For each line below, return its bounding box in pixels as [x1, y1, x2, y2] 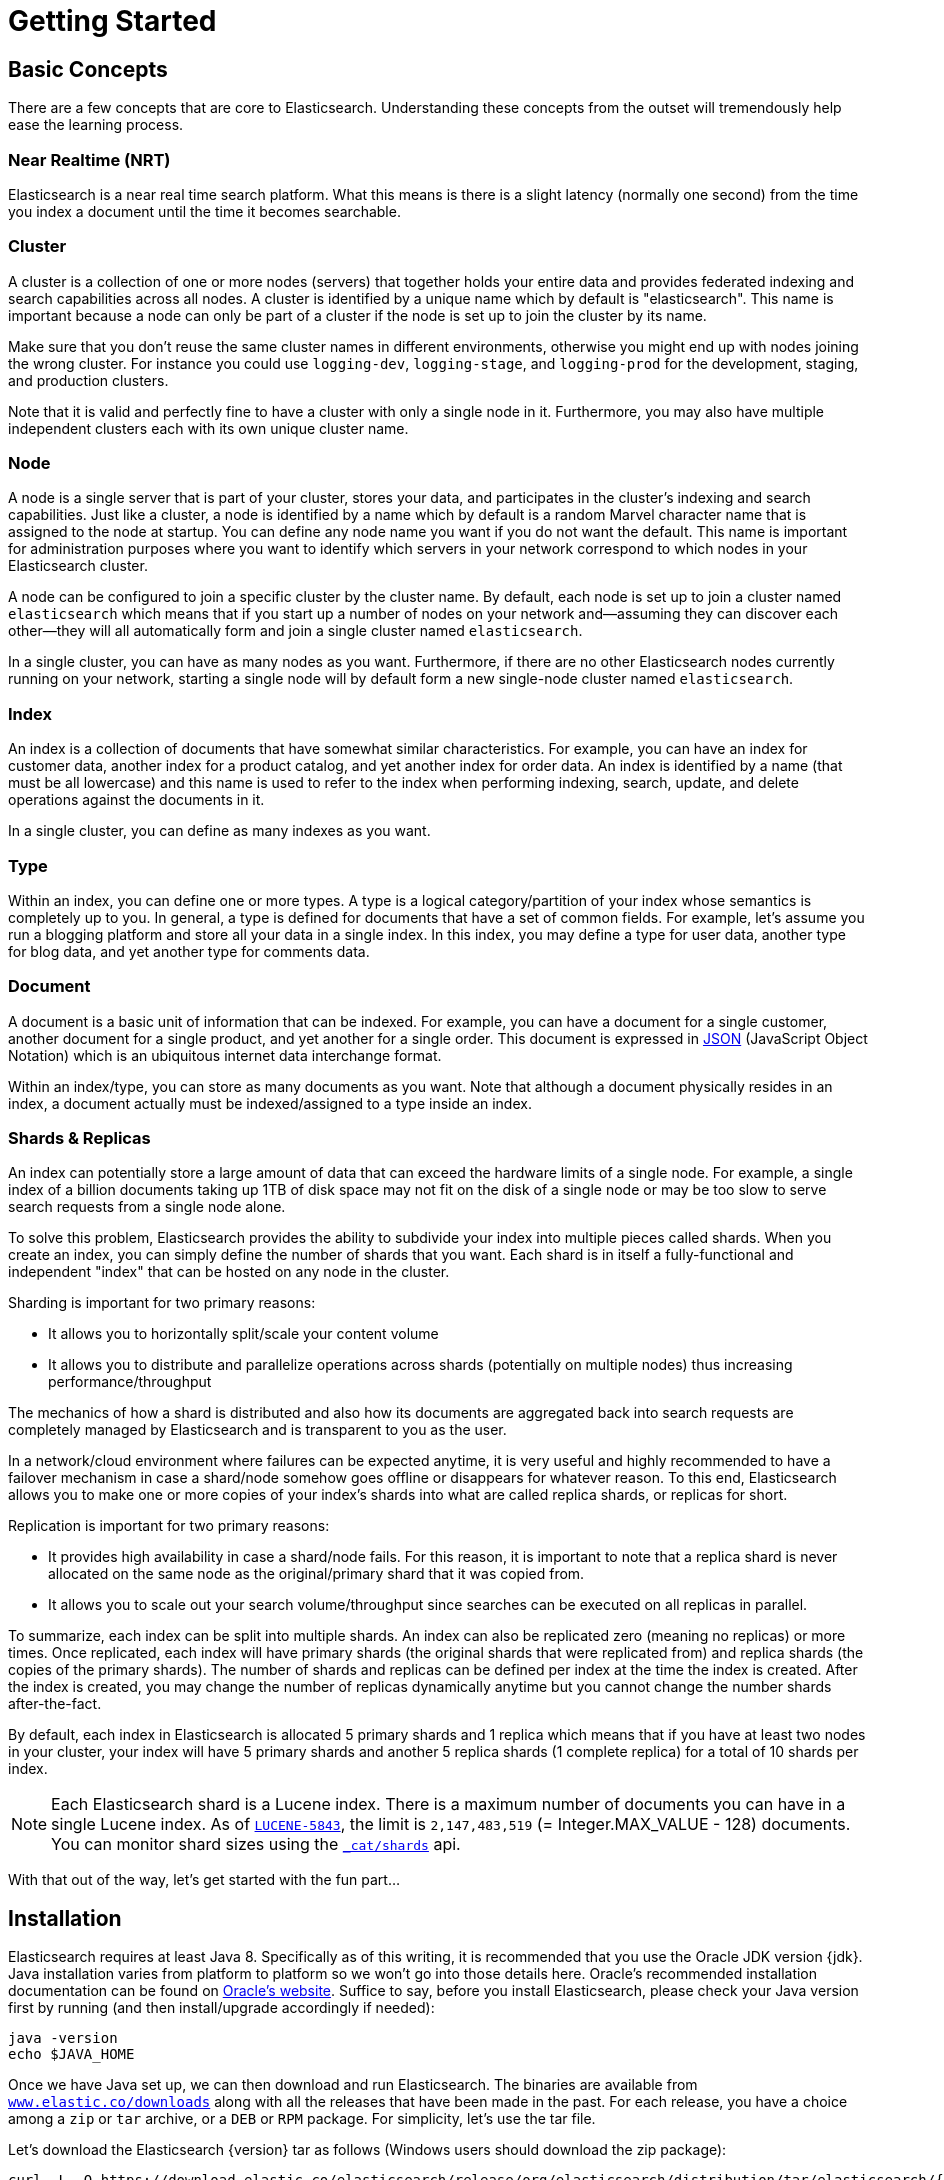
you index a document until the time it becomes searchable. [8, 202, 401, 220]
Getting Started [8, 4, 217, 38]
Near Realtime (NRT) [8, 149, 171, 170]
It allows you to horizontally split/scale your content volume [48, 1325, 439, 1343]
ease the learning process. [8, 116, 184, 134]
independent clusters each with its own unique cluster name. [8, 419, 409, 437]
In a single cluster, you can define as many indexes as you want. [8, 822, 431, 840]
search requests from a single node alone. [8, 1198, 286, 1216]
